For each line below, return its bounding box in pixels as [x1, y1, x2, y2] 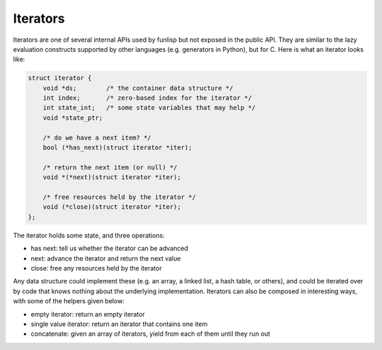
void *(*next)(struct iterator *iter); [42, 174, 182, 181]
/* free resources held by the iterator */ [42, 193, 196, 201]
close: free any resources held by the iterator [30, 264, 162, 272]
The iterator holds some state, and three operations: [13, 231, 166, 239]
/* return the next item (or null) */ [42, 163, 178, 171]
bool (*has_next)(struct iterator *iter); [42, 144, 192, 152]
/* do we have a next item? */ [42, 133, 151, 142]
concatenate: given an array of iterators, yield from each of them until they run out [30, 329, 270, 338]
